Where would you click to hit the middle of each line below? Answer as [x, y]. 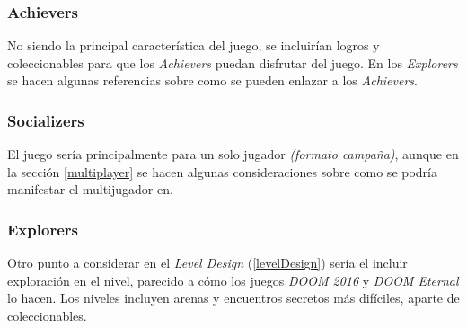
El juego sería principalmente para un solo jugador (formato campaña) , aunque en [233, 154]
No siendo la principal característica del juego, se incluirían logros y [194, 45]
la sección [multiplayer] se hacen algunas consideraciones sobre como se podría [222, 171]
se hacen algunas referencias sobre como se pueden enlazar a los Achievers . [212, 80]
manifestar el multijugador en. [90, 189]
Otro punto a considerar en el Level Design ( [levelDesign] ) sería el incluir [207, 263]
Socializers [46, 120]
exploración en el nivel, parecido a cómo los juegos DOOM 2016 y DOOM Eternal [233, 280]
